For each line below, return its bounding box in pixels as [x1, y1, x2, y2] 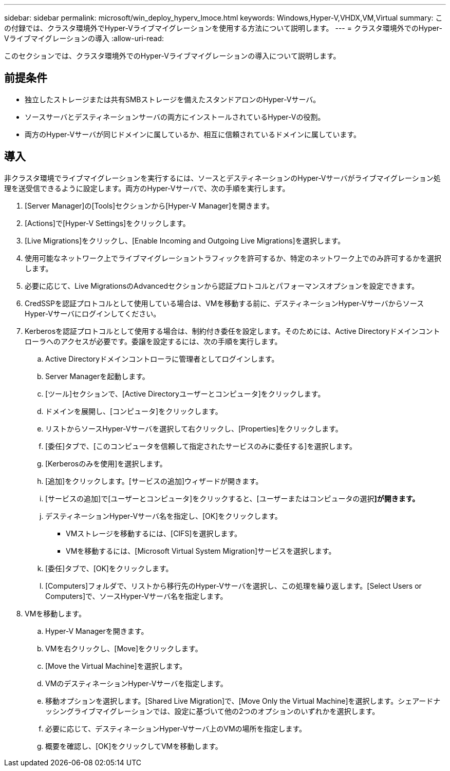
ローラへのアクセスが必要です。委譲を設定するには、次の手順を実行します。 [25, 336, 282, 346]
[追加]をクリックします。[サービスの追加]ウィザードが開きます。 [45, 476, 263, 485]
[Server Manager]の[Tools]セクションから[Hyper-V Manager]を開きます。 [25, 201, 274, 210]
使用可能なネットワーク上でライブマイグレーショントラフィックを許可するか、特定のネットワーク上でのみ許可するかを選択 [25, 253, 441, 262]
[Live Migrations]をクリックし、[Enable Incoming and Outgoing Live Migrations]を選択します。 [25, 236, 345, 245]
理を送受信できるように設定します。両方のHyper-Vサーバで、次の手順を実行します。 [4, 183, 290, 193]
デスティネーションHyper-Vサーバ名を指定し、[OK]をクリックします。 [45, 511, 282, 520]
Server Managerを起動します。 [45, 371, 149, 381]
